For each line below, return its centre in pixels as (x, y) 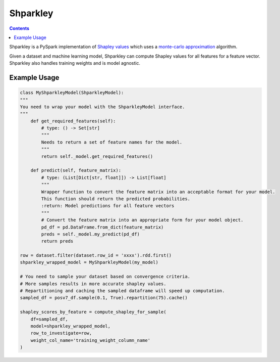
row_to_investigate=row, (61, 333)
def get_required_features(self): (73, 121)
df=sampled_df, (49, 319)
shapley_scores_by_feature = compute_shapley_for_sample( (93, 312)
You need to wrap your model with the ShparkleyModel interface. (102, 107)
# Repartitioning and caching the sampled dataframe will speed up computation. (122, 291)
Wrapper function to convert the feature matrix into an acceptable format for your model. (158, 192)
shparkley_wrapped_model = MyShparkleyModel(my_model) (89, 262)
